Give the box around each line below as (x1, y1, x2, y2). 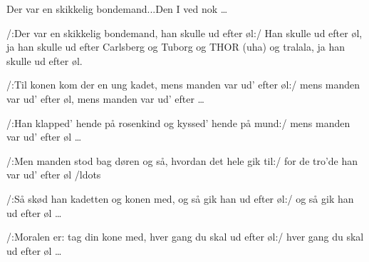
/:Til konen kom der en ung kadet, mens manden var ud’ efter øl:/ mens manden (6, 77, 360, 92)
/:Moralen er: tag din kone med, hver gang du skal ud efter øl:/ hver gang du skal (6, 229, 364, 244)
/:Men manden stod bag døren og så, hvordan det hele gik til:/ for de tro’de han (6, 153, 358, 168)
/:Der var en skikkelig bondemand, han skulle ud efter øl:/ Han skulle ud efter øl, (6, 25, 363, 40)
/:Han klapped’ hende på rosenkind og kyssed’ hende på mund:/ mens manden (6, 115, 350, 130)
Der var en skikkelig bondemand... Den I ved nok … (6, 1, 228, 16)
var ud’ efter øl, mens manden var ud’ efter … (6, 91, 204, 106)
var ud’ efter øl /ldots (6, 167, 101, 182)
